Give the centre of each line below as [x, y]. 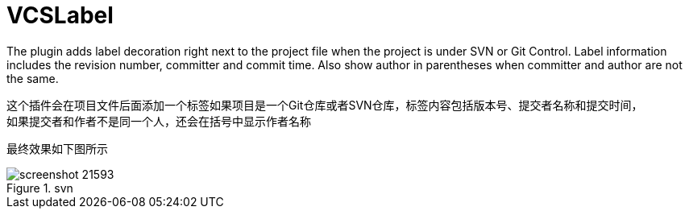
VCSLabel [60, 15]
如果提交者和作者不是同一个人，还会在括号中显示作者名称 [159, 121]
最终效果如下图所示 [57, 148]
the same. [33, 78]
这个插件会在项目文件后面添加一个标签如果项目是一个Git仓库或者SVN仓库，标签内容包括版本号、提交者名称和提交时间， [325, 105]
